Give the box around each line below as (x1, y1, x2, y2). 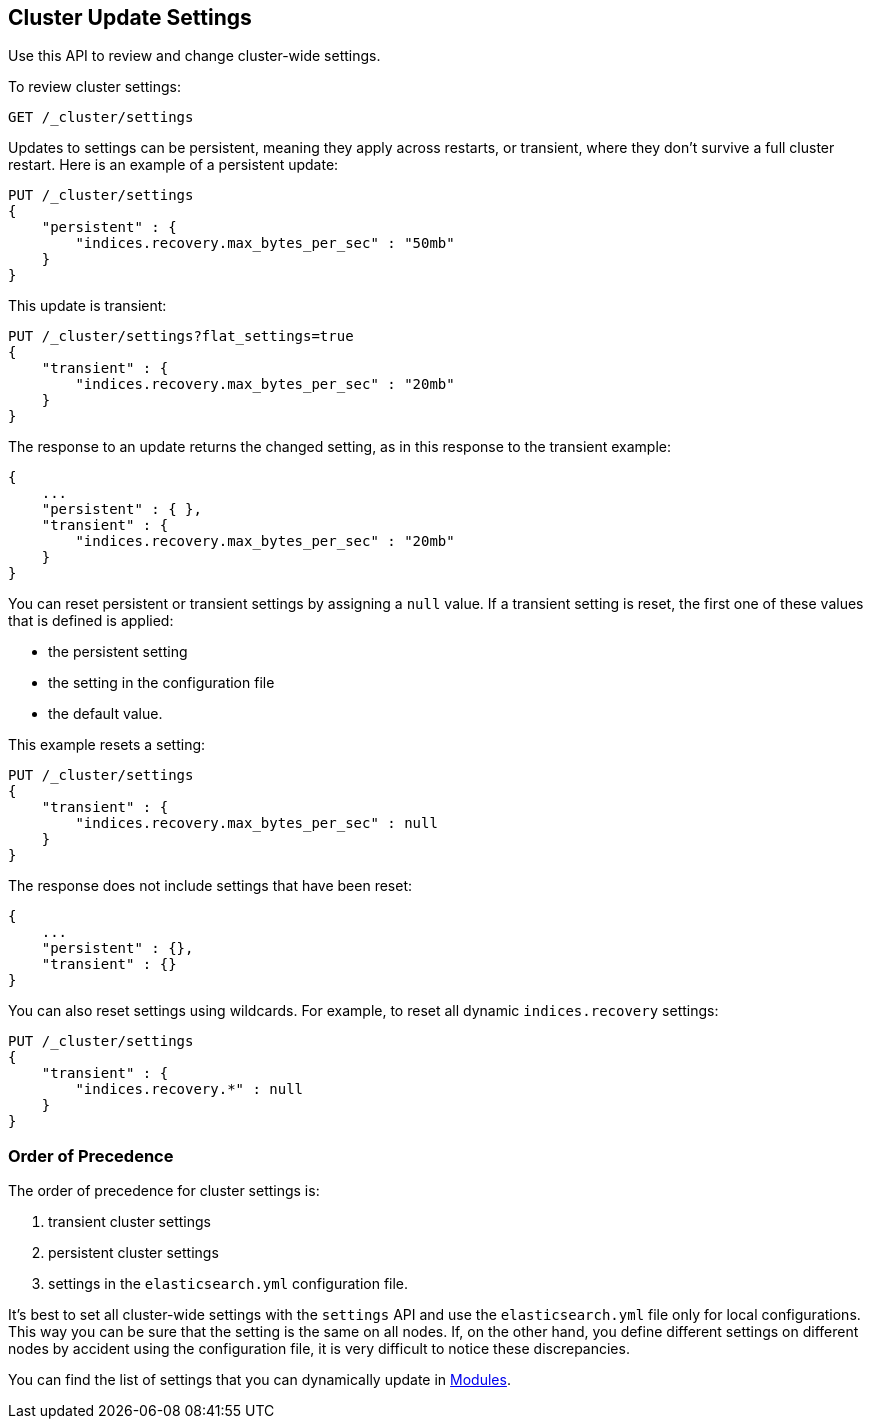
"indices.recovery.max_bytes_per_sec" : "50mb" (75, 235, 455, 252)
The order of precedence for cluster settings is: (8, 1182, 320, 1200)
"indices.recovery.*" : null (75, 1081, 304, 1098)
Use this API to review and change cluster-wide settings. (8, 47, 381, 65)
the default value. (48, 705, 163, 723)
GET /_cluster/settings (8, 109, 194, 126)
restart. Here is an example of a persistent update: (8, 156, 339, 174)
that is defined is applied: (8, 612, 174, 630)
